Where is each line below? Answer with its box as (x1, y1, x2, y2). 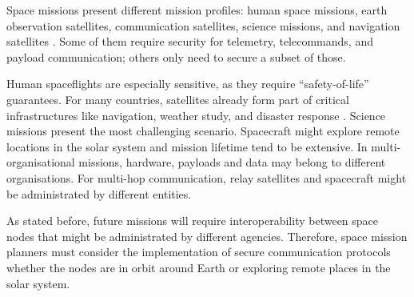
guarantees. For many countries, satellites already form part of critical (6, 90, 349, 107)
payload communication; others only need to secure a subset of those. (6, 48, 346, 65)
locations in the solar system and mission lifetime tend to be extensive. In (6, 138, 368, 155)
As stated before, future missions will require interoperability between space (6, 212, 379, 229)
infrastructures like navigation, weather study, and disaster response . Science (6, 106, 386, 123)
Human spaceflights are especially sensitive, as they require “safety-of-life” (6, 75, 369, 92)
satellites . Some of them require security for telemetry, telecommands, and (6, 33, 373, 50)
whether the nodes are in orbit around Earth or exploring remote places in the (6, 259, 391, 275)
